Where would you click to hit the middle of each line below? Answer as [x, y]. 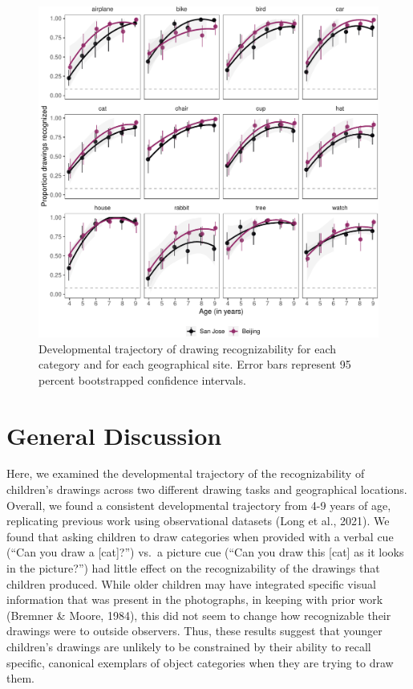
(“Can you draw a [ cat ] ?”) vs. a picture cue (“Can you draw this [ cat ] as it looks [205, 552]
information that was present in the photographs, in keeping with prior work [195, 599]
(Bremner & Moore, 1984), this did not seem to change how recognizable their [199, 615]
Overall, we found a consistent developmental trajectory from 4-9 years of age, [199, 505]
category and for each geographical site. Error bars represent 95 [195, 364]
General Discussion [114, 435]
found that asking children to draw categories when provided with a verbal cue [200, 536]
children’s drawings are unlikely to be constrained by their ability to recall [189, 647]
